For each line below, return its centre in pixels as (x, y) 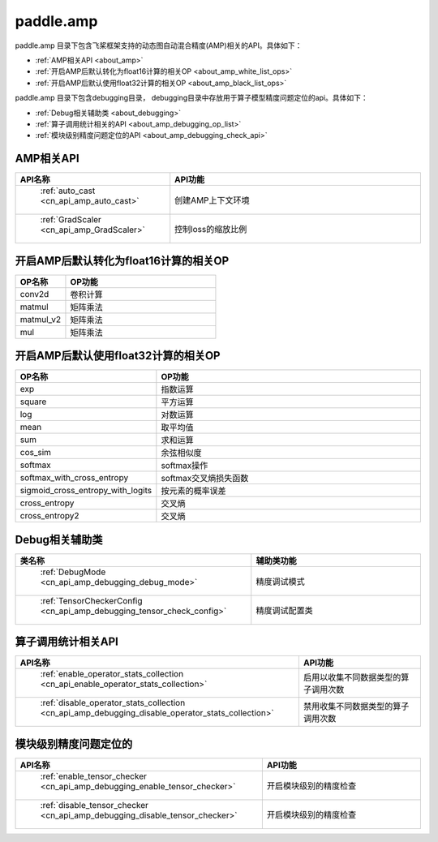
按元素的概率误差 (193, 491)
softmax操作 (185, 466)
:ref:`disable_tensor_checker (94, 805)
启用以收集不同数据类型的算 (356, 677)
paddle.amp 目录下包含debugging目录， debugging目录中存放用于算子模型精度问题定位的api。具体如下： (191, 98)
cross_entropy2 (50, 516)
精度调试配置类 (285, 610)
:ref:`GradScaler (71, 220)
